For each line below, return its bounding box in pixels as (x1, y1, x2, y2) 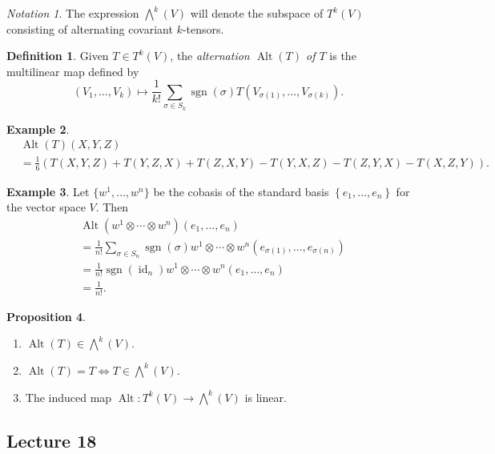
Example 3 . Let (6, 183, 90, 199)
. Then (95, 199, 129, 215)
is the (329, 47, 356, 64)
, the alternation (170, 47, 250, 64)
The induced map (25, 388, 112, 405)
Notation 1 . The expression (6, 5, 139, 21)
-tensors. (182, 20, 224, 37)
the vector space (6, 199, 86, 215)
